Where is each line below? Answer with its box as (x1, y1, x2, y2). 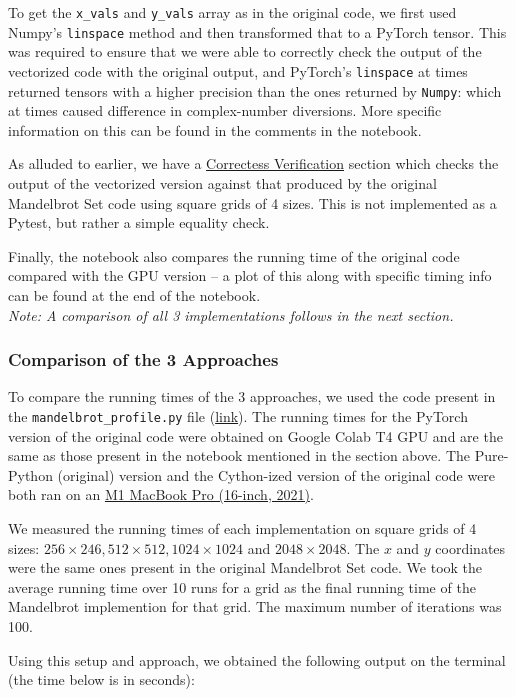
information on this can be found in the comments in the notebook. (8, 119, 422, 140)
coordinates (435, 537, 506, 558)
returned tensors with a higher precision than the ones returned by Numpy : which (8, 80, 502, 101)
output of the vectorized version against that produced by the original (8, 173, 437, 193)
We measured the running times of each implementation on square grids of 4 (8, 518, 477, 538)
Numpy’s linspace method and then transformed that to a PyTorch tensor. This (8, 21, 507, 42)
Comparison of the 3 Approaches (8, 347, 279, 372)
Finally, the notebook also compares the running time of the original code (8, 245, 460, 266)
